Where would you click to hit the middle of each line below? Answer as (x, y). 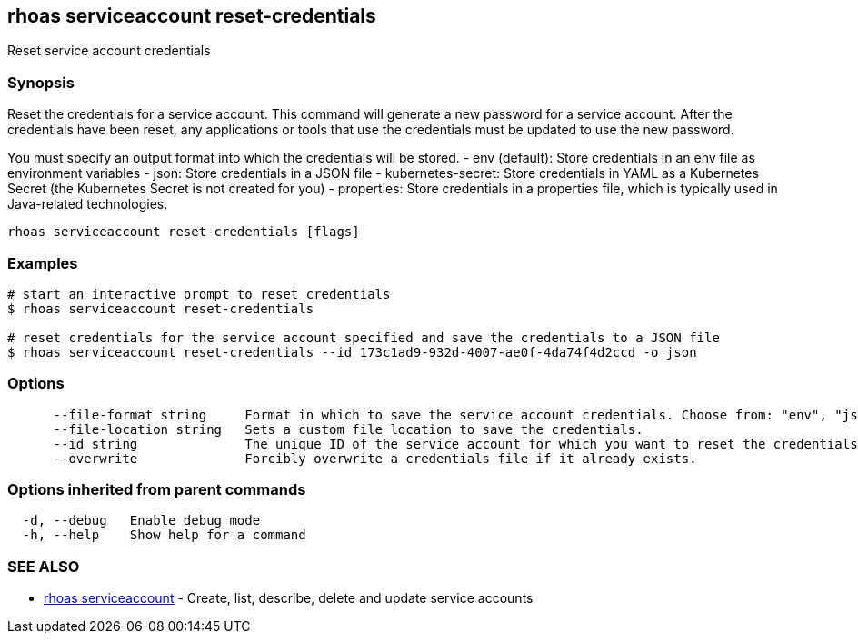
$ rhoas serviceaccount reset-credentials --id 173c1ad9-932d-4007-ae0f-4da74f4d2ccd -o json (352, 352)
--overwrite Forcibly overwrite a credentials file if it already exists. (375, 458)
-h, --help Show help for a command (164, 535)
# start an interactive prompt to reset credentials (199, 294)
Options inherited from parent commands (157, 490)
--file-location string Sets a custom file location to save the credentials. (348, 429)
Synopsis (41, 82)
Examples (43, 263)
